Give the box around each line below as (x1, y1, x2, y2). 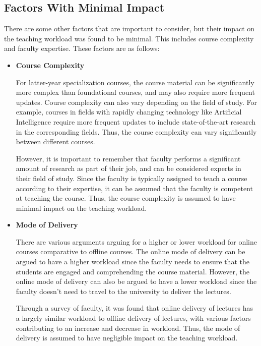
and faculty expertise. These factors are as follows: (4, 43, 160, 53)
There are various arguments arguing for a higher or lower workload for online (16, 236, 257, 247)
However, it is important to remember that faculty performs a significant (16, 153, 241, 163)
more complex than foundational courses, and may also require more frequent (16, 87, 255, 97)
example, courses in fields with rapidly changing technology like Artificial (16, 106, 242, 117)
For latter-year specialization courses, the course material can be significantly (16, 77, 254, 87)
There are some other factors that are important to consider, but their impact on (4, 23, 255, 34)
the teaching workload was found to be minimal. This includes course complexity (4, 33, 254, 43)
